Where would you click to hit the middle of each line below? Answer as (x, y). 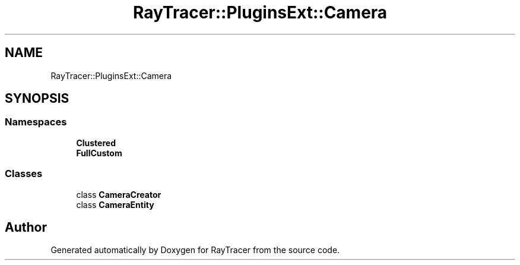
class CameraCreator (119, 194)
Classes (24, 174)
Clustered (96, 143)
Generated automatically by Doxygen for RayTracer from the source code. (195, 250)
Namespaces (36, 122)
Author (26, 227)
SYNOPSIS (37, 99)
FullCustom (99, 153)
